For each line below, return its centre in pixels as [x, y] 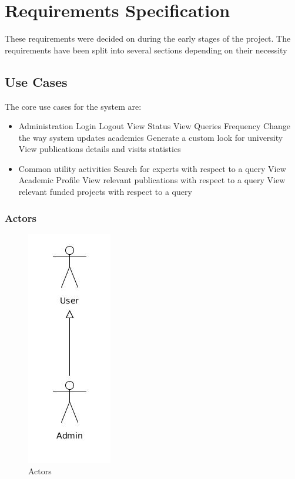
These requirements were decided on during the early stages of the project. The [148, 38]
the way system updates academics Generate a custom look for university [151, 137]
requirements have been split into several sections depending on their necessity [146, 50]
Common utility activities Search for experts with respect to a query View [152, 168]
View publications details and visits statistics [100, 149]
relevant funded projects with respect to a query [105, 192]
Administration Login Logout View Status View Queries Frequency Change [154, 126]
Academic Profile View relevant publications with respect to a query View [152, 180]
